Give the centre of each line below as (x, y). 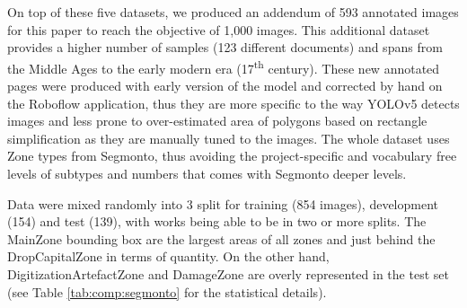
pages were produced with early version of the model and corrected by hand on (225, 86)
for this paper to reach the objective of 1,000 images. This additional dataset (219, 29)
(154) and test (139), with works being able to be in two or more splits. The (217, 221)
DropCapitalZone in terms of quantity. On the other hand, (168, 256)
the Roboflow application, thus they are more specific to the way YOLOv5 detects (233, 103)
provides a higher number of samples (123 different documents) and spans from (225, 47)
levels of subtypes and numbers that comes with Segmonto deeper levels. (207, 173)
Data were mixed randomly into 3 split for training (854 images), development (223, 203)
